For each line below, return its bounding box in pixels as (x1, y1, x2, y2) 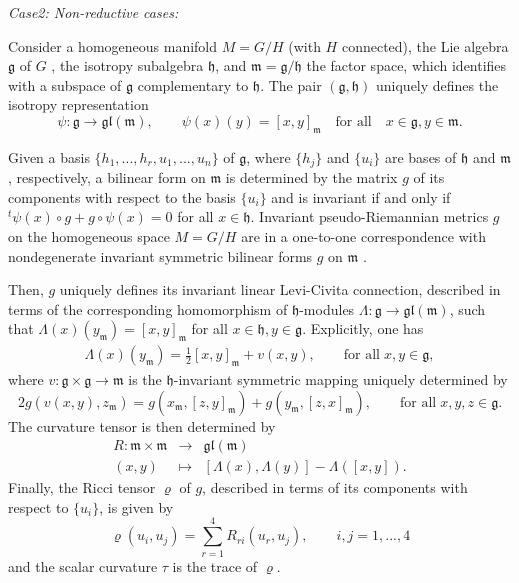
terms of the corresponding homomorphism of (8, 298, 288, 319)
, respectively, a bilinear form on (8, 167, 206, 188)
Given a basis (8, 146, 90, 167)
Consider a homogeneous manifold (8, 35, 218, 56)
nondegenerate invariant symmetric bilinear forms (8, 245, 313, 266)
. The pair (260, 74, 322, 95)
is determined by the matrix (225, 167, 398, 188)
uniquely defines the (376, 74, 499, 95)
